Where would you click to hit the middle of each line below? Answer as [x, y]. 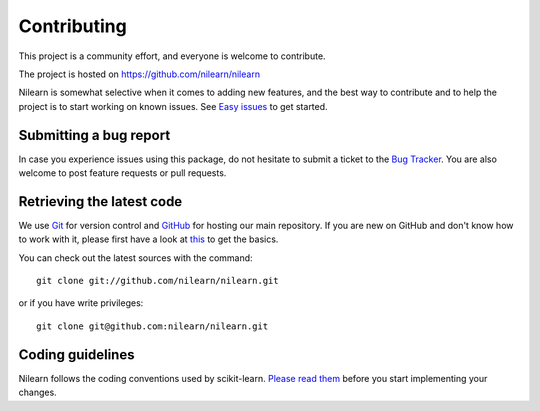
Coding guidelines [76, 354]
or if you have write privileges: [81, 303]
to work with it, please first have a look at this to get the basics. [148, 239]
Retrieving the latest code [100, 201]
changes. [37, 392]
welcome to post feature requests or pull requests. [122, 173]
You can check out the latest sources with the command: [136, 257]
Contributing [72, 26]
